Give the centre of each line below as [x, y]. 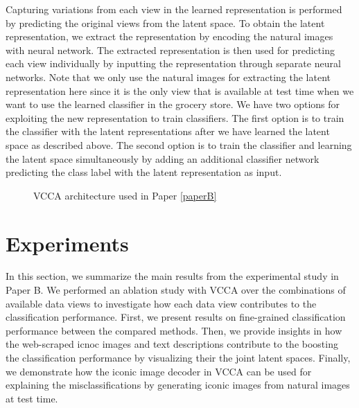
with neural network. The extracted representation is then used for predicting [170, 50]
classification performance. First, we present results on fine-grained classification [176, 317]
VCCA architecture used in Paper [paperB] [125, 195]
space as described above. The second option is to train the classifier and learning [179, 144]
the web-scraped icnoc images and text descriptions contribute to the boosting [172, 344]
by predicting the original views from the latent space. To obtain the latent [165, 23]
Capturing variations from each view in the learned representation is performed [174, 9]
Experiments [67, 243]
